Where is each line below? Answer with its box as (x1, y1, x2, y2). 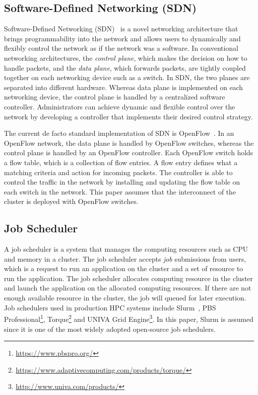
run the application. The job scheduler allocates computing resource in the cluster (4, 273, 253, 283)
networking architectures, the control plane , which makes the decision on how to (4, 52, 248, 63)
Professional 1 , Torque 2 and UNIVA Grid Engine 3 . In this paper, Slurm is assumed (4, 312, 254, 324)
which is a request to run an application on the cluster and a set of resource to (4, 263, 243, 274)
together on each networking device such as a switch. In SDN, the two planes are (4, 72, 250, 83)
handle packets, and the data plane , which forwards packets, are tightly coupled (4, 62, 246, 73)
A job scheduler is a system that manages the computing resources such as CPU (4, 244, 248, 254)
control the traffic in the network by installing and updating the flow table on (4, 177, 240, 187)
